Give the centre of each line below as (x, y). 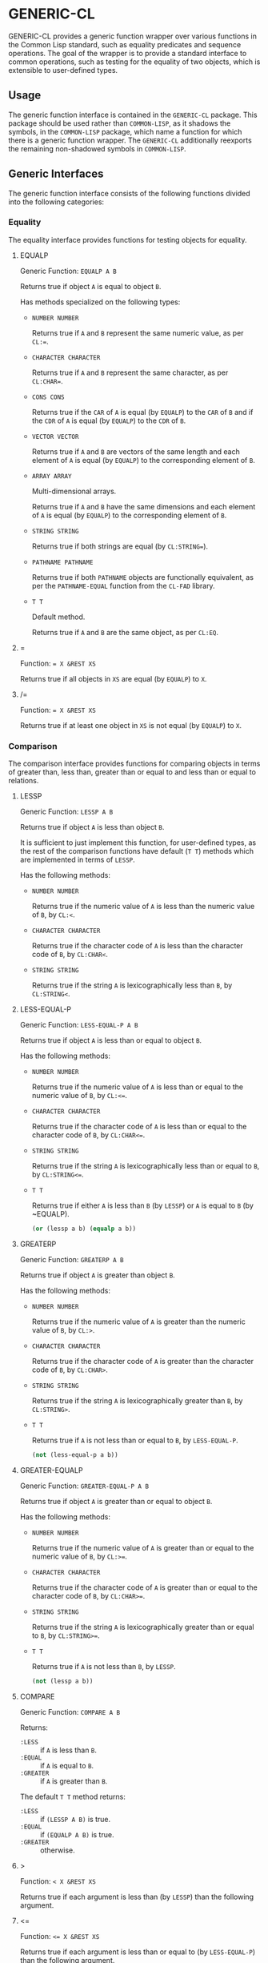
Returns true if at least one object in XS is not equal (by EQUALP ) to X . (131, 725)
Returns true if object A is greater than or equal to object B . (116, 1501)
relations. (24, 781)
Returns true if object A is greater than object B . (98, 1275)
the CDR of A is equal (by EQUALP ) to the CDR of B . (109, 420)
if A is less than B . (68, 1750)
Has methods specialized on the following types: (100, 302)
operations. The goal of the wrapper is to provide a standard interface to (128, 53)
